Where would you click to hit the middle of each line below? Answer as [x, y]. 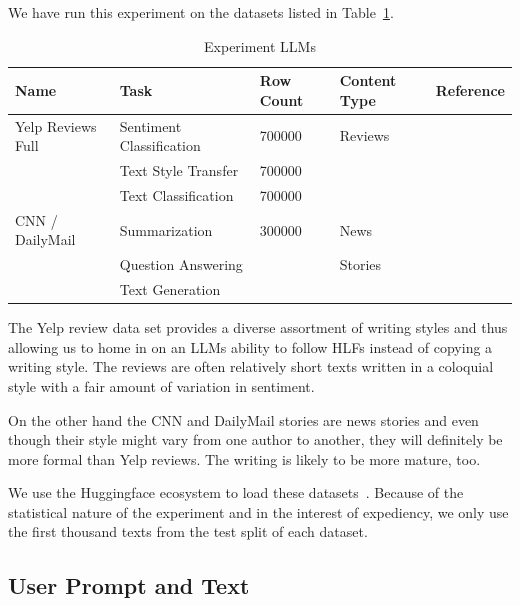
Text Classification [176, 194]
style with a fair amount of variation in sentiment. [161, 385]
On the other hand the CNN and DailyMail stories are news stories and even [243, 419]
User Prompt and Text [129, 585]
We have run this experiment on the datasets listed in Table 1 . [201, 12]
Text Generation [170, 289]
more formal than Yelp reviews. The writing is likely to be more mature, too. [244, 458]
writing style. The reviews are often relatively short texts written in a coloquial [251, 366]
